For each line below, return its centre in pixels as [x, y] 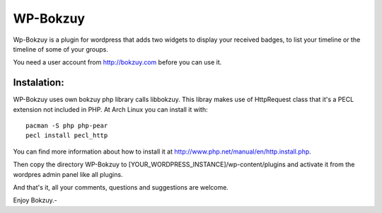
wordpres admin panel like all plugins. [68, 174]
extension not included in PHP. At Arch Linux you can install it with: [110, 109]
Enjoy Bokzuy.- [35, 200]
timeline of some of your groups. [61, 49]
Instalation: [39, 82]
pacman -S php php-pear [67, 126]
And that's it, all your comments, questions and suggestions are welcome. [121, 187]
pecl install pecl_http [67, 136]
